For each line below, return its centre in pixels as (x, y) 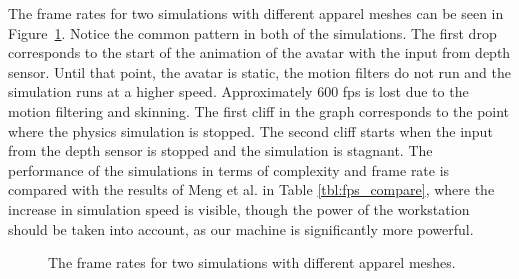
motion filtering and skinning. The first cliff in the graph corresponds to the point (259, 110)
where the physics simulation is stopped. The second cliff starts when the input (250, 130)
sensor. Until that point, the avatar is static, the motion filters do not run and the (260, 71)
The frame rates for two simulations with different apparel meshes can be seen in (256, 13)
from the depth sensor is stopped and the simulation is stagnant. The (220, 150)
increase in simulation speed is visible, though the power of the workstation (239, 208)
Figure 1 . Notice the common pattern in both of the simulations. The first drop (252, 32)
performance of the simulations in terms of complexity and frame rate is (229, 169)
